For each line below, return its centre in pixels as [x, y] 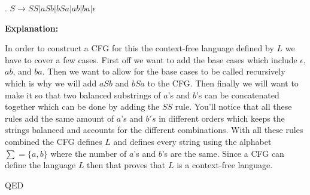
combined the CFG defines [54, 141]
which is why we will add [51, 83]
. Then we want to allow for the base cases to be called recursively [164, 71]
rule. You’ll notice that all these [233, 106]
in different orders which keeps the [222, 118]
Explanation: [32, 28]
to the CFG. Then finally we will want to [223, 83]
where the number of [89, 153]
